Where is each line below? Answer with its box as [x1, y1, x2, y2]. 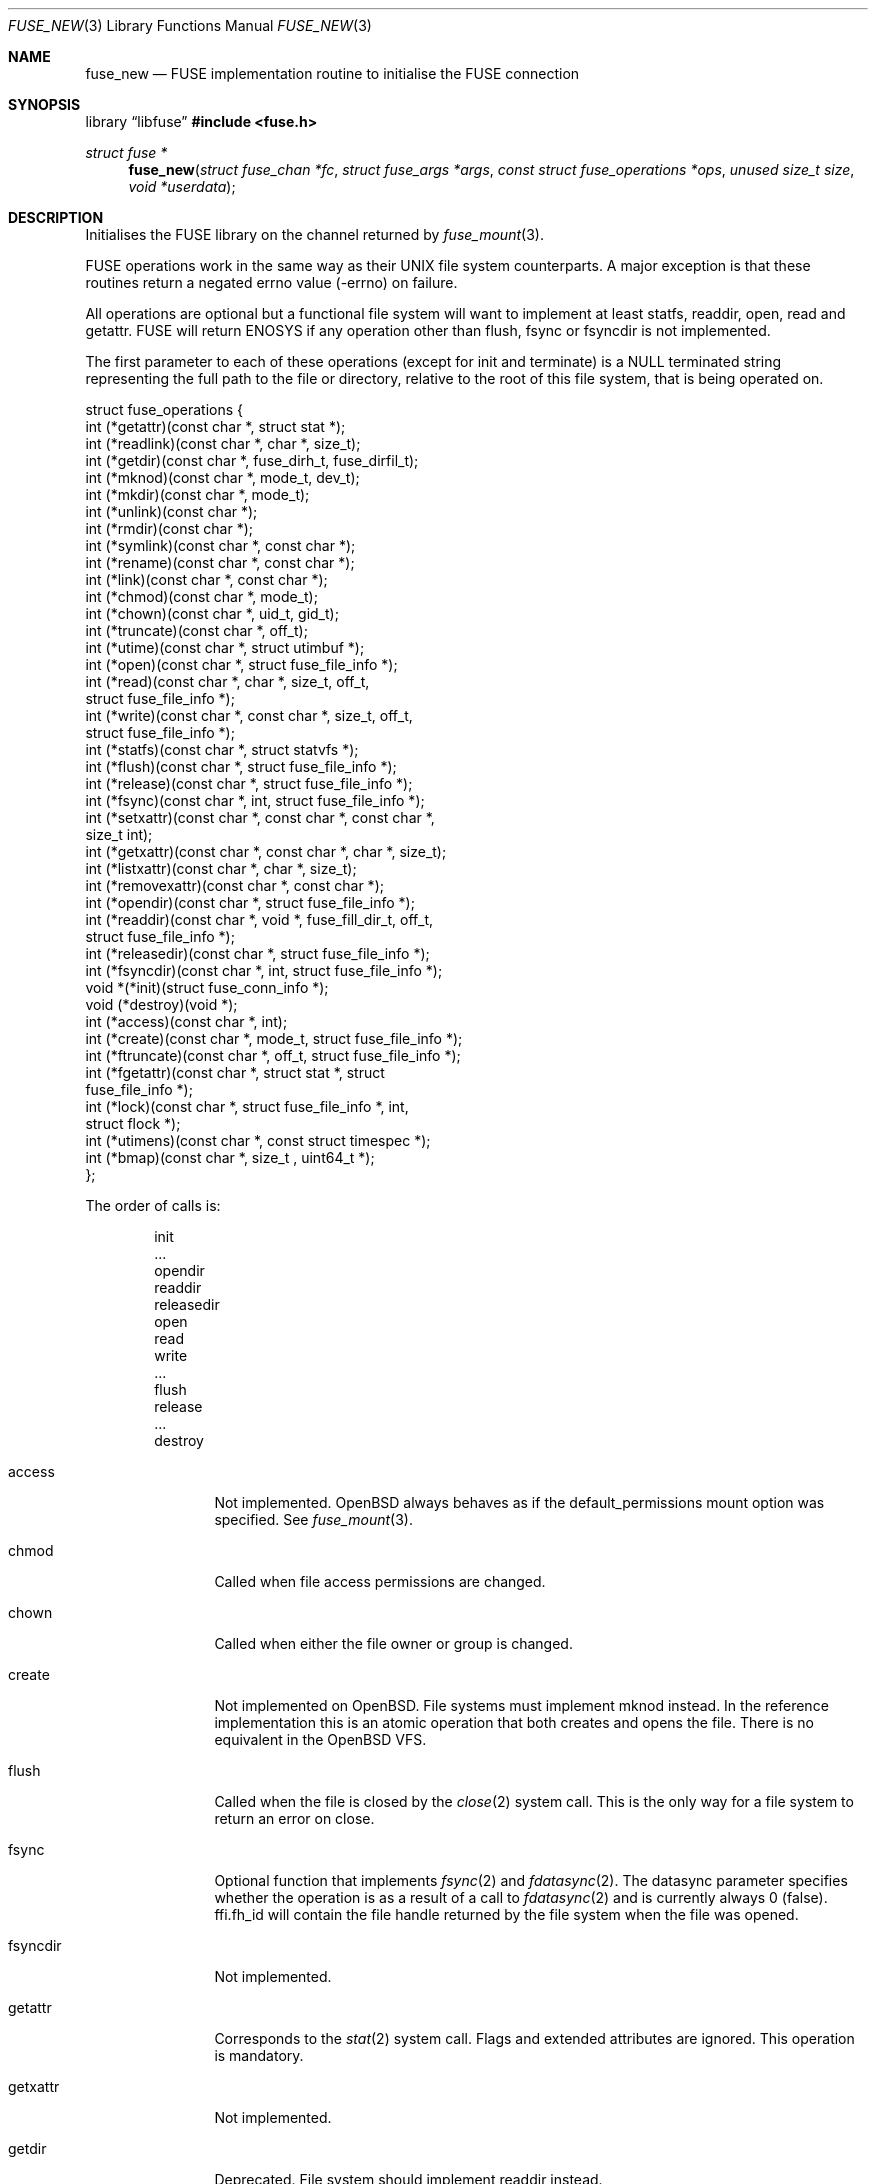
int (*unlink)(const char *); [85, 503, 258, 520]
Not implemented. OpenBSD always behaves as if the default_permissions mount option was [214, 1494, 825, 1511]
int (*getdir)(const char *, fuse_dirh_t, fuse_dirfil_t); [85, 452, 419, 469]
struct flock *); [85, 1115, 181, 1132]
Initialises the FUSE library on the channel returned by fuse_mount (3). [85, 226, 544, 243]
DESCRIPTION [8, 209, 104, 226]
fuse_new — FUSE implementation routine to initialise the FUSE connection [85, 65, 580, 82]
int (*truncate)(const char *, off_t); [85, 622, 308, 639]
